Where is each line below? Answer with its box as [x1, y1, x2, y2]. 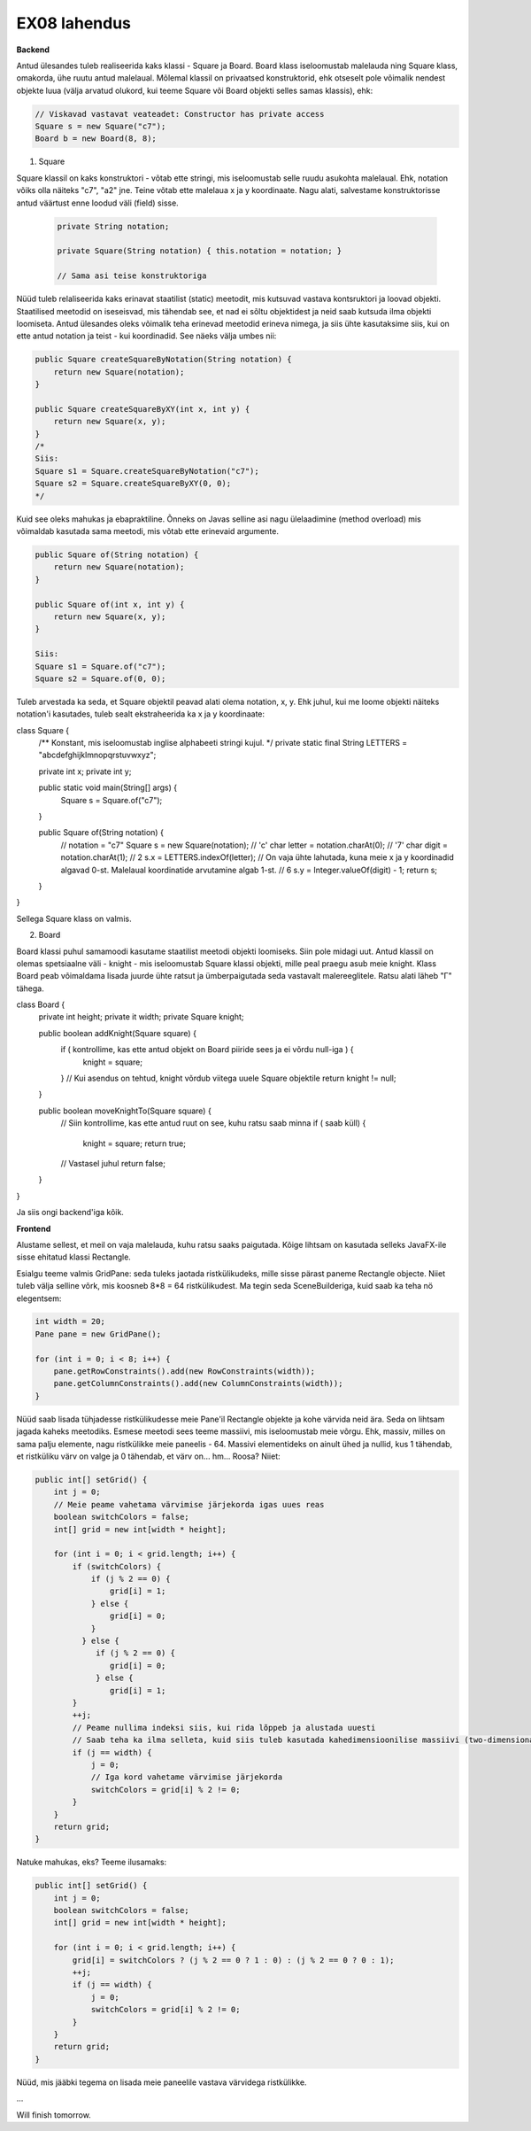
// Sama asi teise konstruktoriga [57, 271, 207, 281]
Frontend [16, 1223, 51, 1234]
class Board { [16, 999, 65, 1010]
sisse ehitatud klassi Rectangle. [16, 1251, 132, 1262]
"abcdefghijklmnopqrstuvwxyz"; [38, 749, 157, 761]
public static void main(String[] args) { [38, 782, 177, 793]
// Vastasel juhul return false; [60, 1158, 165, 1168]
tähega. [16, 983, 44, 994]
